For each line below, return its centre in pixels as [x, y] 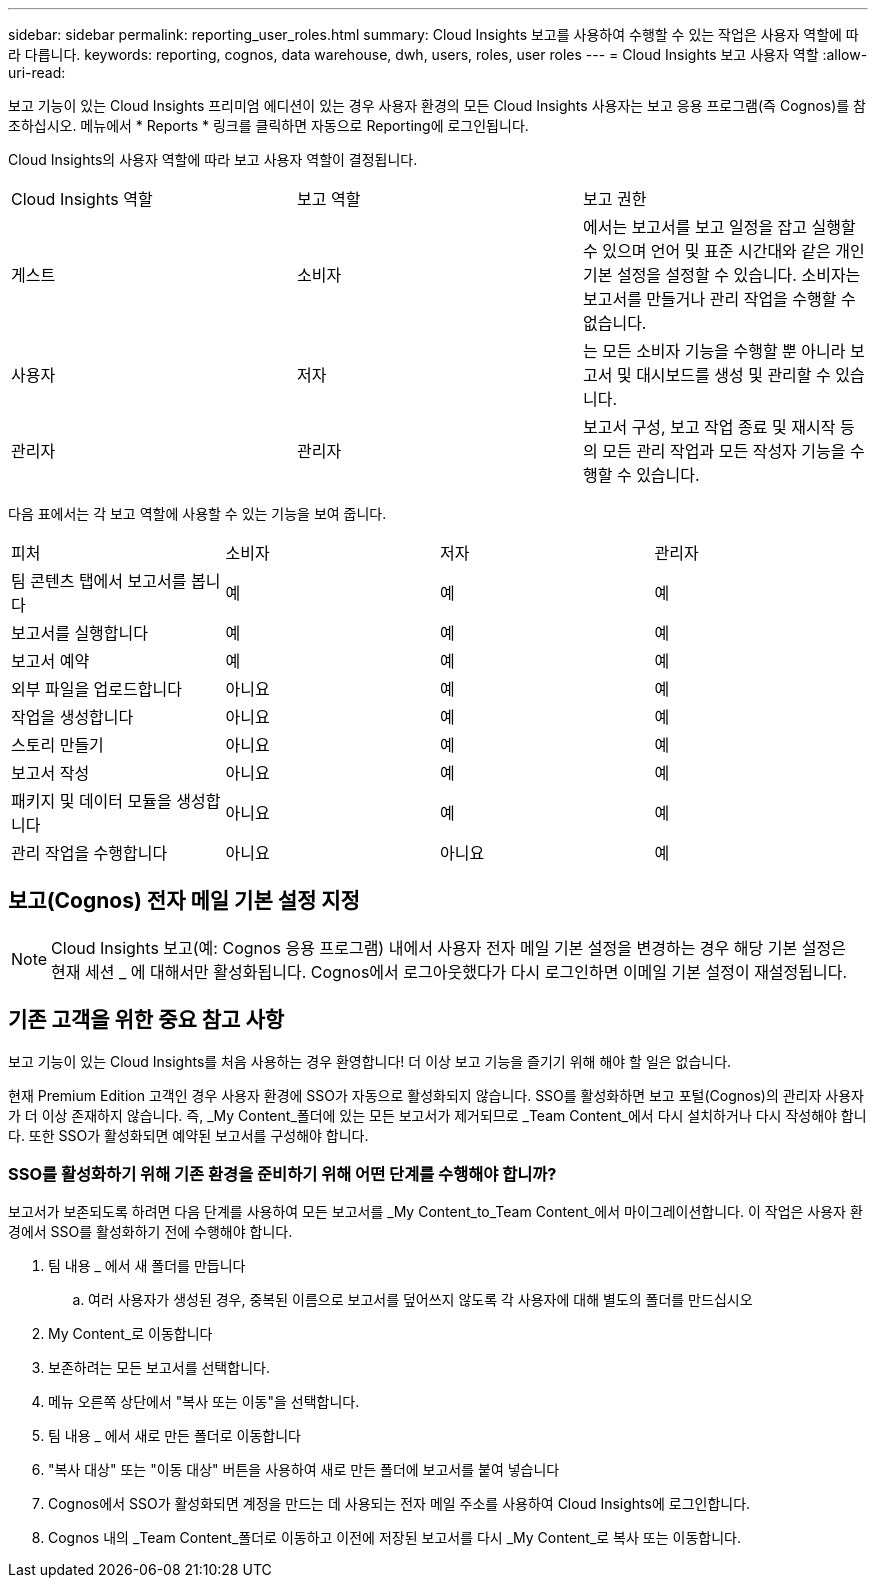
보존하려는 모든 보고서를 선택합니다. [159, 1368]
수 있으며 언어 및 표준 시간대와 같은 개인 [723, 251]
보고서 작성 [50, 773]
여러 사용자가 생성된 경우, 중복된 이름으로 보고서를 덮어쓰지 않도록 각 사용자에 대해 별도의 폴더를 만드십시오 [420, 1300]
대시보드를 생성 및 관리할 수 [733, 375]
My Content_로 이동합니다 [130, 1334]
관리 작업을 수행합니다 [89, 853]
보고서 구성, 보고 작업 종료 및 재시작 [709, 427]
